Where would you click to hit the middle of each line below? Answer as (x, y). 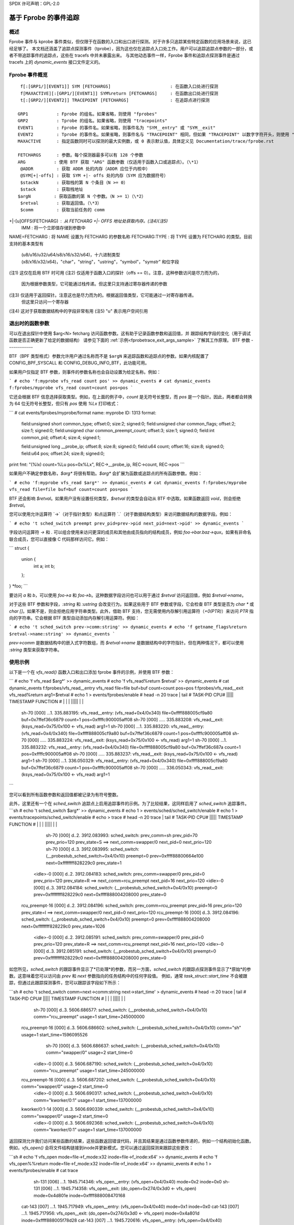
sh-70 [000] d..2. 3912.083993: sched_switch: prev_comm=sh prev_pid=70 (122, 835)
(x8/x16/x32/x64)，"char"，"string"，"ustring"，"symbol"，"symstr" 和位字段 (100, 262)
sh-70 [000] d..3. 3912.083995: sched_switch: (93, 849)
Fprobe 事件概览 (28, 75)
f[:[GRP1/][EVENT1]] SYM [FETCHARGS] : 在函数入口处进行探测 (119, 86)
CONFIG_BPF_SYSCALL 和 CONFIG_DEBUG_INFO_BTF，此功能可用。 (79, 363)
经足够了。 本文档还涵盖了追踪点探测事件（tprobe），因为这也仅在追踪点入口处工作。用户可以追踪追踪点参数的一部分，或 (131, 49)
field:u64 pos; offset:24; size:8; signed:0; (63, 453)
